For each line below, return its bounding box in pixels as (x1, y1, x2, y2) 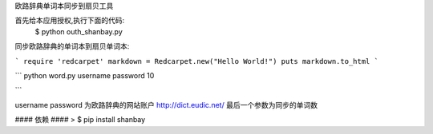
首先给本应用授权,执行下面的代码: (14, 16, 125, 26)
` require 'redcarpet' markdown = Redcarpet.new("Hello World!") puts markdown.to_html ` (14, 57, 378, 65)
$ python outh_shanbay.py (34, 26, 123, 36)
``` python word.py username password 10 (14, 70, 155, 80)
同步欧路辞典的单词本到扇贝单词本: (14, 41, 130, 51)
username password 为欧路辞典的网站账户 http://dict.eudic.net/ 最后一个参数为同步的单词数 (14, 100, 318, 109)
